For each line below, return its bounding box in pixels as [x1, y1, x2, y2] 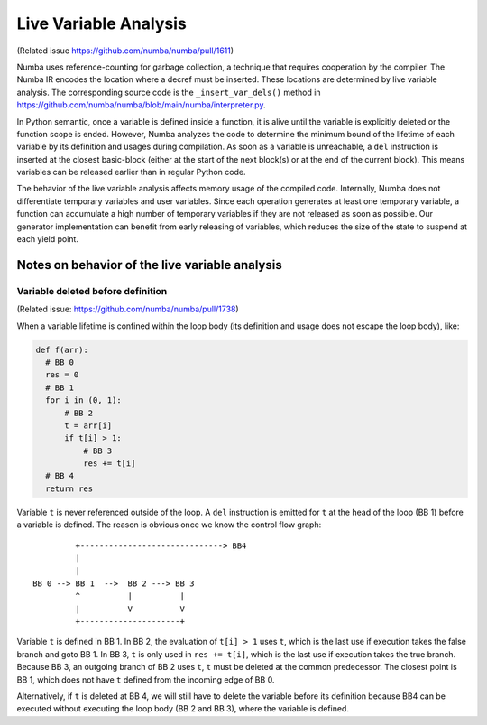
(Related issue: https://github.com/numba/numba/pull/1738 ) [16, 303, 239, 315]
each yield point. [16, 234, 78, 245]
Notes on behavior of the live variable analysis [16, 257, 283, 273]
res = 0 [45, 370, 79, 380]
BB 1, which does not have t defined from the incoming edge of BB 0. [16, 674, 275, 685]
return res [45, 483, 94, 494]
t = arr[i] [64, 420, 113, 431]
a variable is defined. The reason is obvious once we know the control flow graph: [16, 519, 322, 530]
